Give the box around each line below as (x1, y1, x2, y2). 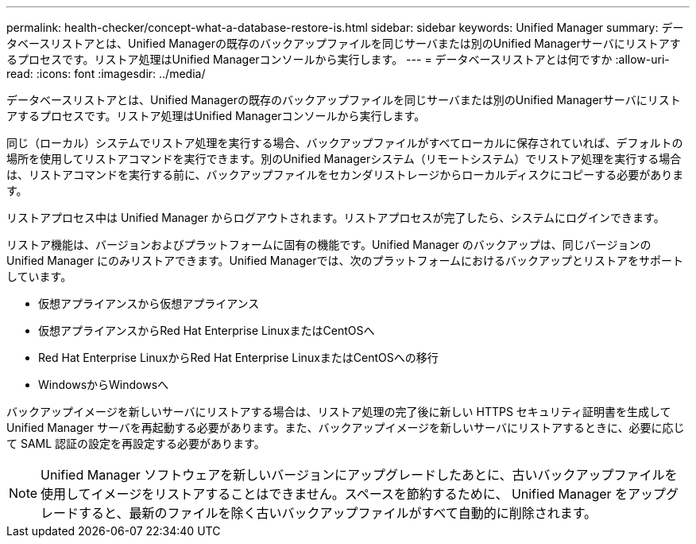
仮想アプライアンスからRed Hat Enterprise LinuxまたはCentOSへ (38, 324, 375, 337)
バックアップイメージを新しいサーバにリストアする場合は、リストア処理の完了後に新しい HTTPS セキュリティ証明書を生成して (6, 405, 671, 418)
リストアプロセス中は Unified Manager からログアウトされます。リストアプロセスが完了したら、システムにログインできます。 (6, 211, 665, 224)
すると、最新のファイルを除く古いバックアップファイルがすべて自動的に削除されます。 (79, 505, 597, 521)
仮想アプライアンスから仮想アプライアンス (38, 297, 260, 310)
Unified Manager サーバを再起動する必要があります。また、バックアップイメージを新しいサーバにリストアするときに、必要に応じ (6, 421, 685, 434)
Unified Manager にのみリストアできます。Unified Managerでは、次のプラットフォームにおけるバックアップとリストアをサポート (6, 254, 684, 267)
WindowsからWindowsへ (38, 378, 169, 391)
